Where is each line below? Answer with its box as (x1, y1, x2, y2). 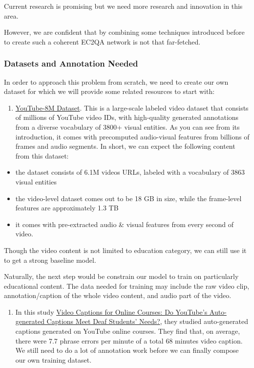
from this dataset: (15, 150, 69, 161)
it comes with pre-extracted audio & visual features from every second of (15, 219, 233, 229)
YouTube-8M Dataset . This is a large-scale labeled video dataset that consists (15, 102, 249, 113)
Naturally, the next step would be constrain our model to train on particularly (4, 271, 239, 281)
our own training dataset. (15, 354, 92, 365)
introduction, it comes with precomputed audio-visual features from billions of (15, 131, 250, 141)
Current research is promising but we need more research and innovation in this (4, 1, 243, 11)
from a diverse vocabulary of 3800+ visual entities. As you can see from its (15, 121, 240, 132)
